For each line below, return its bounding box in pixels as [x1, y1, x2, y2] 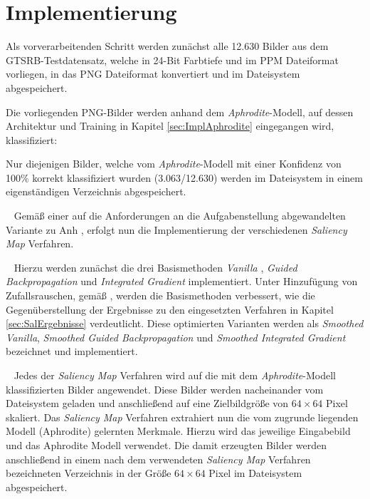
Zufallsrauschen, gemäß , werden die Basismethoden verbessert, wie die [6, 288, 315, 303]
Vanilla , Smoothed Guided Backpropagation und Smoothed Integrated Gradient [6, 329, 346, 344]
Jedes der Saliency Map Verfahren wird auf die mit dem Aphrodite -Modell [14, 368, 336, 382]
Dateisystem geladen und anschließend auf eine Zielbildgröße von [6, 396, 289, 411]
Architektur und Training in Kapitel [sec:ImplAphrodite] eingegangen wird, [6, 118, 334, 133]
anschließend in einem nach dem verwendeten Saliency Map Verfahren [6, 451, 311, 466]
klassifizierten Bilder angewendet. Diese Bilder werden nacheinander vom [6, 381, 324, 396]
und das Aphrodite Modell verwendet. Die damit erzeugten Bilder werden [6, 437, 327, 452]
